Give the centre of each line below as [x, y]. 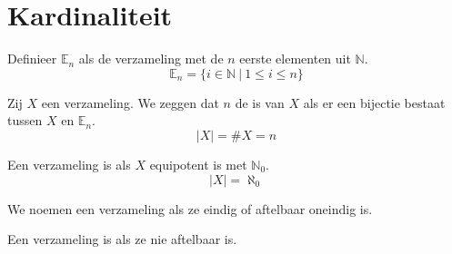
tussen [25, 120]
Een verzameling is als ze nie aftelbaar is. [122, 239]
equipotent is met [198, 164]
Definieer [32, 59]
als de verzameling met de [151, 59]
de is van [260, 102]
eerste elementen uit [295, 59]
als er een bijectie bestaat [374, 102]
